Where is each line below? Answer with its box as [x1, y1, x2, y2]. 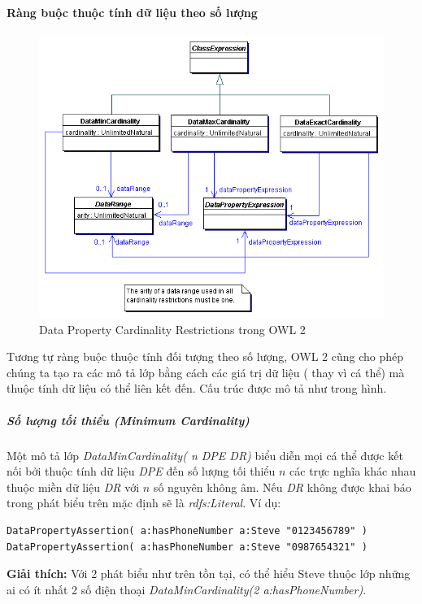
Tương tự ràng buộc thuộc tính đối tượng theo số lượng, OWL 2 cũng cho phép [7, 348, 404, 365]
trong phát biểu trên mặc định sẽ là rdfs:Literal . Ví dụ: [7, 494, 281, 511]
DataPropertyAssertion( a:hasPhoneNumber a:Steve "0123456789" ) [7, 524, 368, 537]
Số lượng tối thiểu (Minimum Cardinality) [7, 411, 250, 428]
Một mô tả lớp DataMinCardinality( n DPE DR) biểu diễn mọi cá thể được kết [7, 446, 403, 463]
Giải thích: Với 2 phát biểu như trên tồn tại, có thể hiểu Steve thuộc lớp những [7, 565, 411, 582]
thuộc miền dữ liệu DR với [7, 478, 140, 495]
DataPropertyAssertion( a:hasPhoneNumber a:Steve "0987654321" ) [7, 541, 368, 553]
